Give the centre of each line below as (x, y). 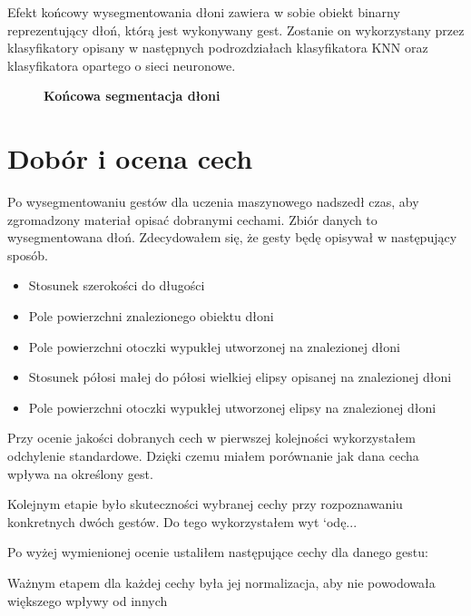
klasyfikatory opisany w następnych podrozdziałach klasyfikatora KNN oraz (218, 48)
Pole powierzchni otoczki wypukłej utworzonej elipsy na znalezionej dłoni (232, 407)
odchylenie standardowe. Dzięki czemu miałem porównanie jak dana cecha (213, 456)
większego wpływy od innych (88, 600)
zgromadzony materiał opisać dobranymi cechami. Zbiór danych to (192, 219)
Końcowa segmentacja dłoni (132, 96)
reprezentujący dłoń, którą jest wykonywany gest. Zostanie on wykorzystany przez (236, 29)
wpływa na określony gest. (80, 473)
